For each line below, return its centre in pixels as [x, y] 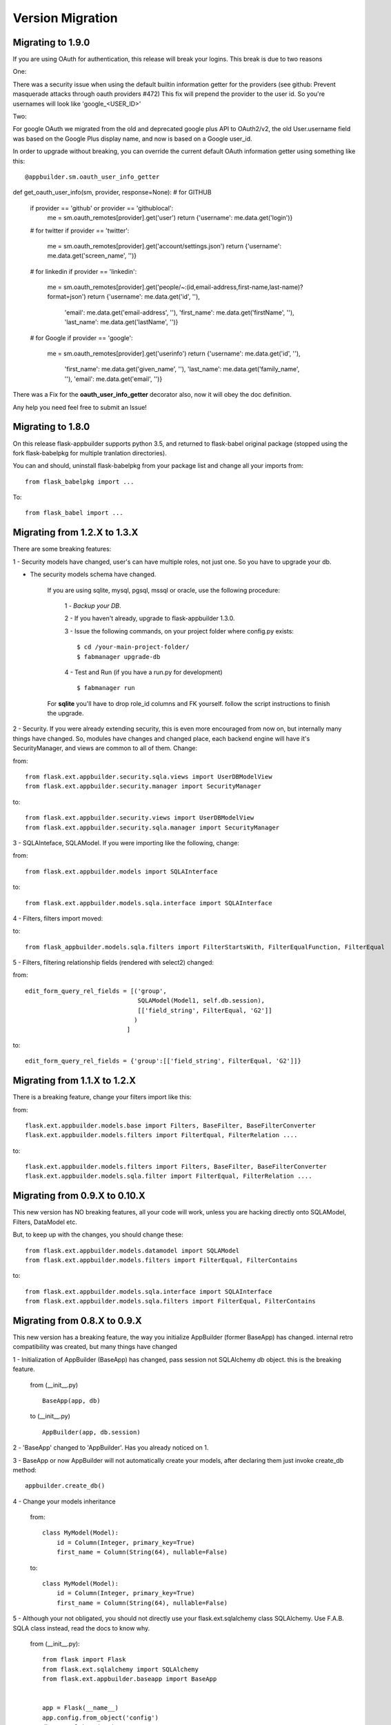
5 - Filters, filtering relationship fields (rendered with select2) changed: [113, 963]
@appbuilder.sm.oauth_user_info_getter [92, 177]
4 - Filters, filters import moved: [58, 918]
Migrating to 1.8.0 [51, 427]
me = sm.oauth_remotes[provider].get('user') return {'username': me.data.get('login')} [170, 218]
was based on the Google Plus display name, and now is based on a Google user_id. [132, 139]
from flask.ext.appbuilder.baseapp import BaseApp [130, 1679]
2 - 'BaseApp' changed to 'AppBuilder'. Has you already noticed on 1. [111, 1448]
